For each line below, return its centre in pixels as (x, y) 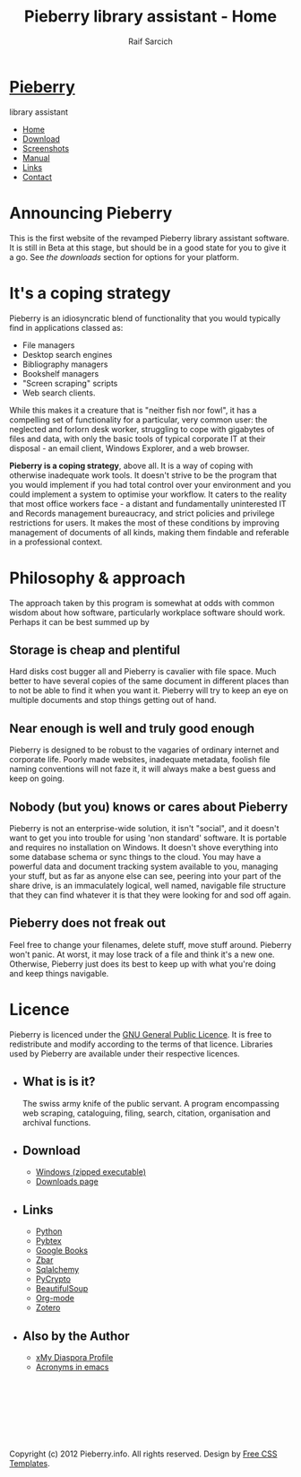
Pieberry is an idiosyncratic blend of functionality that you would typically (145, 318)
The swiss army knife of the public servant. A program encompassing (150, 1103)
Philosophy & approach (98, 578)
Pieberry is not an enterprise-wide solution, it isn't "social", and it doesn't (144, 828)
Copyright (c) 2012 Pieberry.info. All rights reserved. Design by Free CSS (143, 1454)
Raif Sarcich (150, 41)
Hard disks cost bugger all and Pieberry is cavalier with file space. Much (143, 672)
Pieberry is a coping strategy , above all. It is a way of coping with (131, 465)
